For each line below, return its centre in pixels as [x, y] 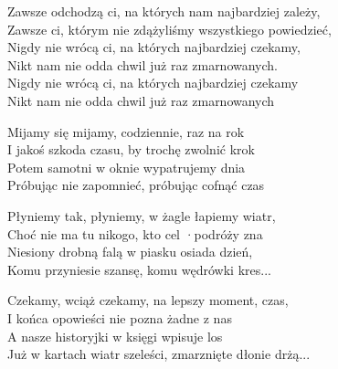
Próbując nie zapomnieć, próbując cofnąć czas [136, 185]
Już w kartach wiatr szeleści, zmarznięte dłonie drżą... [159, 354]
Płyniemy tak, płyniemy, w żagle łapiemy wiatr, [142, 215]
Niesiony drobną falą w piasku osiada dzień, [130, 252]
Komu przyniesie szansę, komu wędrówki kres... [139, 269]
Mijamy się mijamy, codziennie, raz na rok [126, 131]
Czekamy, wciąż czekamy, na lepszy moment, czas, [148, 300]
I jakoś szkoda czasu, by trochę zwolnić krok [131, 149]
